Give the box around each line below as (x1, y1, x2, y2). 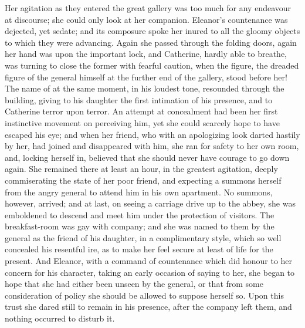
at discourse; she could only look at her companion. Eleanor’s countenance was (5, 13, 288, 25)
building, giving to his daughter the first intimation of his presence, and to (5, 93, 273, 106)
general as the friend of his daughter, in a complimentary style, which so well (5, 231, 282, 244)
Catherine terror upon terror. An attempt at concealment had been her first (5, 105, 278, 117)
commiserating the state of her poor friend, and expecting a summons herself (5, 174, 282, 186)
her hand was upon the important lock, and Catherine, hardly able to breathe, (5, 48, 287, 60)
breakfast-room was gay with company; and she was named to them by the (5, 220, 274, 232)
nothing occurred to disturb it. (5, 312, 115, 324)
